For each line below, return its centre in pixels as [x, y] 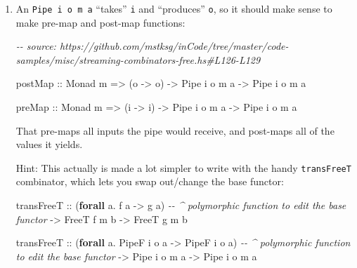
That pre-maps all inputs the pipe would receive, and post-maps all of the [175, 130]
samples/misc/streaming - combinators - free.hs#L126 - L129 [138, 59]
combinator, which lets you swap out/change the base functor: [150, 181]
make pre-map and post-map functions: [100, 22]
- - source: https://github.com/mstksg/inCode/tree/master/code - [152, 46]
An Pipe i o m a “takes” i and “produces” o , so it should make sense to [174, 8]
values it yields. [49, 144]
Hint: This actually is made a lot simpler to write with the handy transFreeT [183, 167]
